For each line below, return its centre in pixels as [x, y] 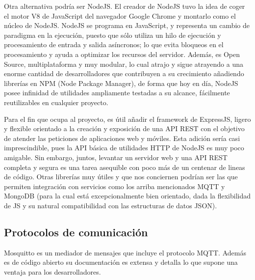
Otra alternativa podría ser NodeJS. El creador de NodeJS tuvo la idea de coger [125, 6]
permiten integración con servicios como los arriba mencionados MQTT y [115, 186]
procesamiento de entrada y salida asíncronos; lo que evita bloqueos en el [114, 44]
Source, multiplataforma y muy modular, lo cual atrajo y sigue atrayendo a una [124, 64]
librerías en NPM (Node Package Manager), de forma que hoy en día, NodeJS [121, 83]
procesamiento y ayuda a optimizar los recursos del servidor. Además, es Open [122, 54]
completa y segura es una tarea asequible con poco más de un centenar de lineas [125, 167]
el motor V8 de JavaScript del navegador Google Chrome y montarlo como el [120, 15]
